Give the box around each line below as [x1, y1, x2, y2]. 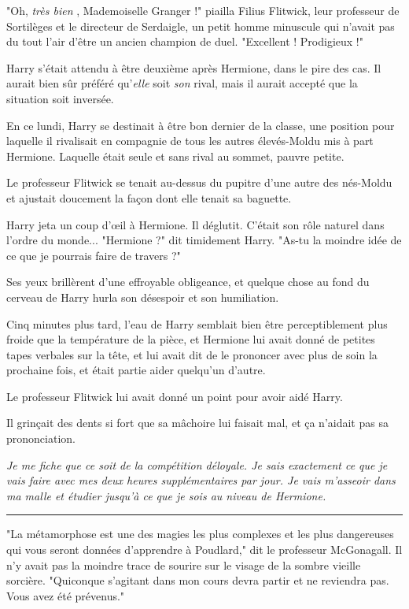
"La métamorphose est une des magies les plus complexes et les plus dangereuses [6, 525, 394, 542]
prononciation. [6, 430, 76, 447]
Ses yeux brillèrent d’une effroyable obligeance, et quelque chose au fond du [6, 273, 370, 290]
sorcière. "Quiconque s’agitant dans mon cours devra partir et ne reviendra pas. [6, 572, 389, 589]
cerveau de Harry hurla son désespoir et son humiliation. [6, 288, 279, 305]
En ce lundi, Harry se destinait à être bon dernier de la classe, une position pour [6, 117, 395, 133]
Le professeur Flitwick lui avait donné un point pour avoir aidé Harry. [6, 388, 343, 404]
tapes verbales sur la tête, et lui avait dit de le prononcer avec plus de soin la [6, 346, 378, 362]
